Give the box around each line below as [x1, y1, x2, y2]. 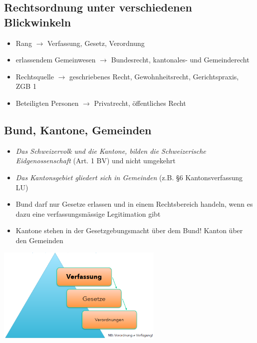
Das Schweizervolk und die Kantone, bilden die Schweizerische [15, 145, 206, 156]
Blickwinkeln [4, 14, 71, 29]
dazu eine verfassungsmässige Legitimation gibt [15, 208, 161, 219]
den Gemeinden [15, 235, 63, 245]
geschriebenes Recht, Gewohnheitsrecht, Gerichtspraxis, [69, 71, 239, 81]
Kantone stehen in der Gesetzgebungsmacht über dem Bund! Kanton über [15, 225, 243, 236]
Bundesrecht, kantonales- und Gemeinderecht [111, 54, 250, 65]
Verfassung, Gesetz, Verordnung [47, 37, 145, 48]
